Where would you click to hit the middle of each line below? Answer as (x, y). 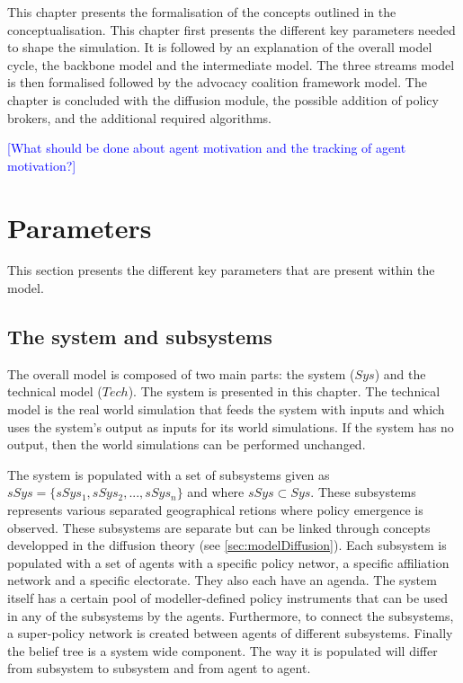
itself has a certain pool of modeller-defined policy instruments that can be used (228, 597)
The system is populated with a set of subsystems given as (169, 474)
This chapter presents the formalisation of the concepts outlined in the (202, 12)
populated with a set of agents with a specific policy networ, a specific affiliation (228, 562)
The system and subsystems (140, 337)
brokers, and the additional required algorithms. (140, 117)
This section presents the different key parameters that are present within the (221, 270)
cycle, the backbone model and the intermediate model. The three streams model (231, 64)
